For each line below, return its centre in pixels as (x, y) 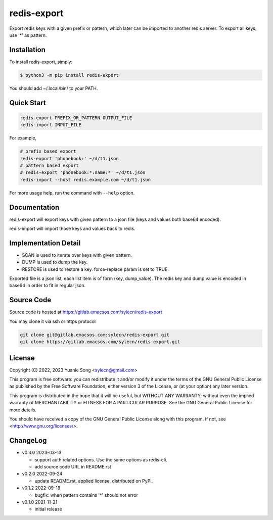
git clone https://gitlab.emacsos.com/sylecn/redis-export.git (100, 342)
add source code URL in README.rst (73, 467)
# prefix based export (48, 151)
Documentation (34, 207)
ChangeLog (28, 440)
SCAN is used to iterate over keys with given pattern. (77, 255)
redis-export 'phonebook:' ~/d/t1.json (69, 158)
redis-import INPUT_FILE (51, 125)
